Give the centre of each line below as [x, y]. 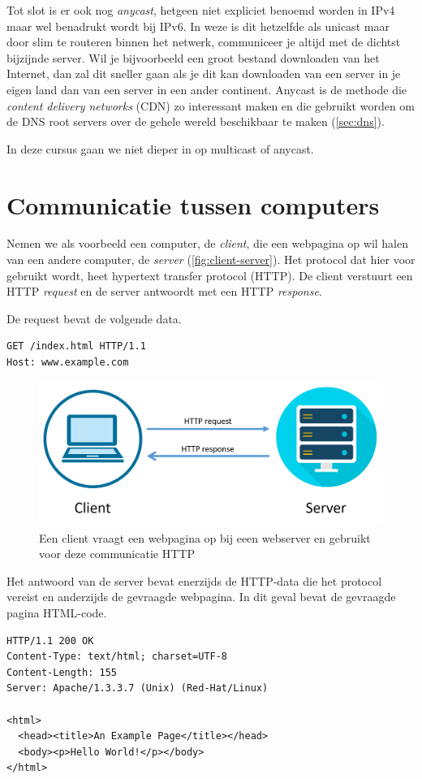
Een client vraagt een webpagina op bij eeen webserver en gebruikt [205, 537]
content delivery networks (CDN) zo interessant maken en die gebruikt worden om [211, 105]
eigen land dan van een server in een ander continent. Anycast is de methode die [207, 89]
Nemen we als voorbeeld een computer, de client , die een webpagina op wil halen [208, 243]
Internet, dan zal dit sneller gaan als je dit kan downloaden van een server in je [204, 74]
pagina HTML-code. [57, 613]
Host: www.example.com [68, 363]
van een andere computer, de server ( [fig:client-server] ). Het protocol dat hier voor [211, 260]
